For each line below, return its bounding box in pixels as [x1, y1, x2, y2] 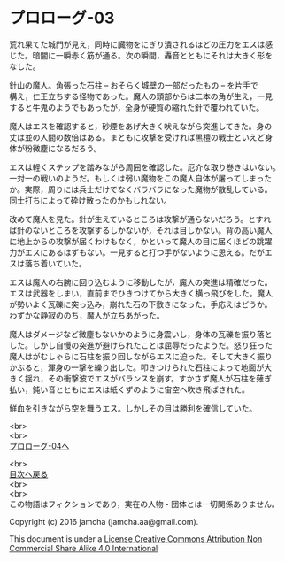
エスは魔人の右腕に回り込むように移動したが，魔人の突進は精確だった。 [9, 276, 273, 288]
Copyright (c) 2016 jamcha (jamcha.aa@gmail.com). [9, 516, 199, 527]
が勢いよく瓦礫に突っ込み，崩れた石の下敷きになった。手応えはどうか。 [9, 298, 273, 310]
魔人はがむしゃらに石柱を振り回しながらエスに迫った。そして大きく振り [9, 350, 273, 361]
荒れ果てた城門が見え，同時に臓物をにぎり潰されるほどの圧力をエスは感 [9, 39, 273, 50]
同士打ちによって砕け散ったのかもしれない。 [9, 195, 172, 205]
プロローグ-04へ [9, 440, 70, 451]
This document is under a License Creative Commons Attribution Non [9, 533, 263, 544]
